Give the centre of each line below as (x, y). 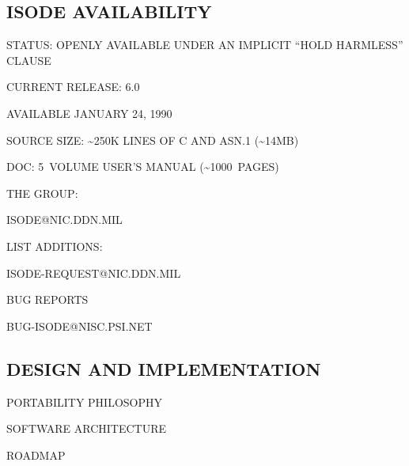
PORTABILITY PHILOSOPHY (84, 402)
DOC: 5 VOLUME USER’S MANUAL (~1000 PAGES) (143, 167)
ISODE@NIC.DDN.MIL (64, 220)
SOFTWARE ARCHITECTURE (87, 428)
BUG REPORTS (47, 299)
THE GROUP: (42, 193)
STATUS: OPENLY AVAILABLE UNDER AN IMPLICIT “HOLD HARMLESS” (205, 45)
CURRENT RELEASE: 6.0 (73, 87)
